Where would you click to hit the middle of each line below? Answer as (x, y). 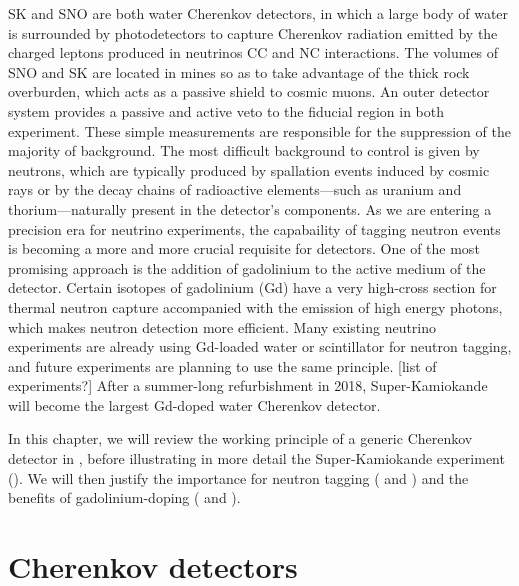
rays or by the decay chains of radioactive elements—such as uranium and (235, 189)
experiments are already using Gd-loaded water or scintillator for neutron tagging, (260, 346)
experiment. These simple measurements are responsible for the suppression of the (259, 130)
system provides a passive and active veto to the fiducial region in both (226, 110)
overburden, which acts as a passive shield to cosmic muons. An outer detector (249, 91)
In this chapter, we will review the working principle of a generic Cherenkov (240, 438)
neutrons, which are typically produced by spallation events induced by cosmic (249, 169)
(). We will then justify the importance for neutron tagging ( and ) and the (238, 477)
